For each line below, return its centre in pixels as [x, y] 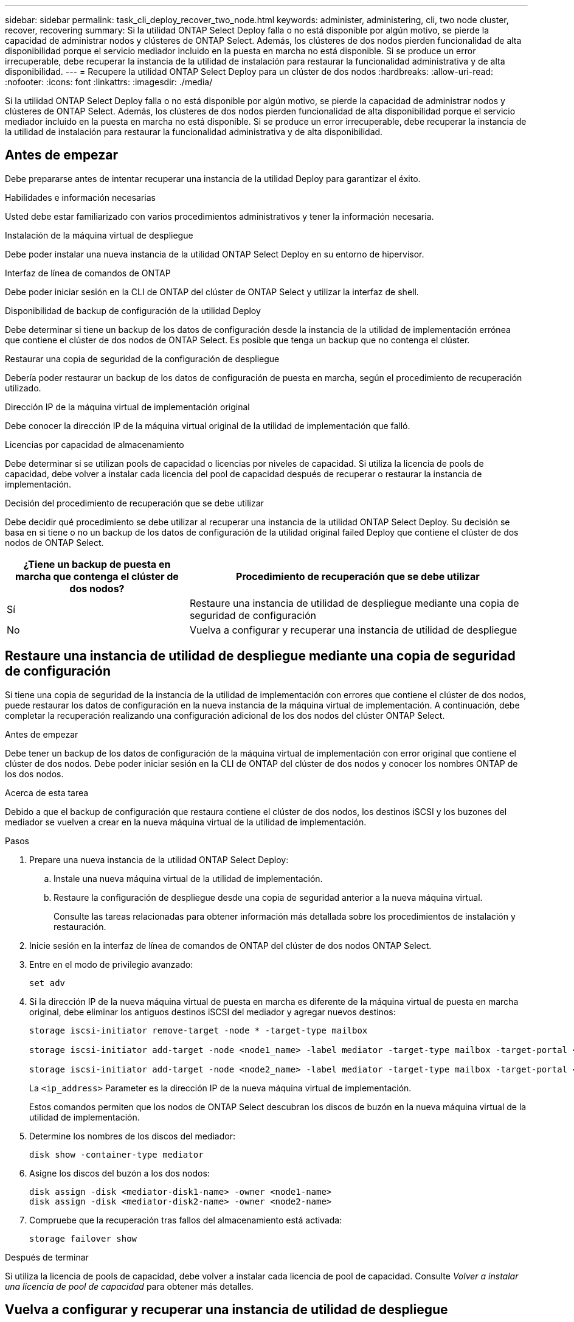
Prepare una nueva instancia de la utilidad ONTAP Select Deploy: [159, 859]
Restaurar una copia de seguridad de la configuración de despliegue [142, 358]
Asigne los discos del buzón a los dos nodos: [119, 1173]
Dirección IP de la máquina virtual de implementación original [127, 407]
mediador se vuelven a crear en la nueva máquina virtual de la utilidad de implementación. [186, 822]
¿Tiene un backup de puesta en [97, 564]
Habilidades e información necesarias [80, 197]
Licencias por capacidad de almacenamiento [95, 444]
